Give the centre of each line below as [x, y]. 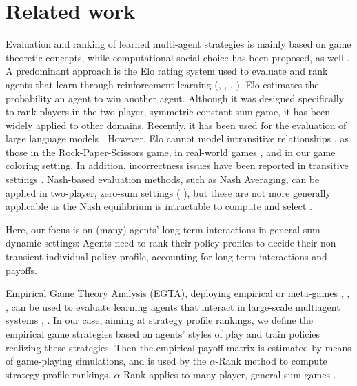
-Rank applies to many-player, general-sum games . [228, 374]
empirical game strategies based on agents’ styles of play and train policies [163, 334]
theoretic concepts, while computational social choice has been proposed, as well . [178, 57]
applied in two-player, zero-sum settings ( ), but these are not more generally [168, 192]
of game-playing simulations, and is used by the [106, 361]
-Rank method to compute [271, 361]
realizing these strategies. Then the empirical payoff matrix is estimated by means [178, 347]
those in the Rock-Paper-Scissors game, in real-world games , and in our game [171, 152]
